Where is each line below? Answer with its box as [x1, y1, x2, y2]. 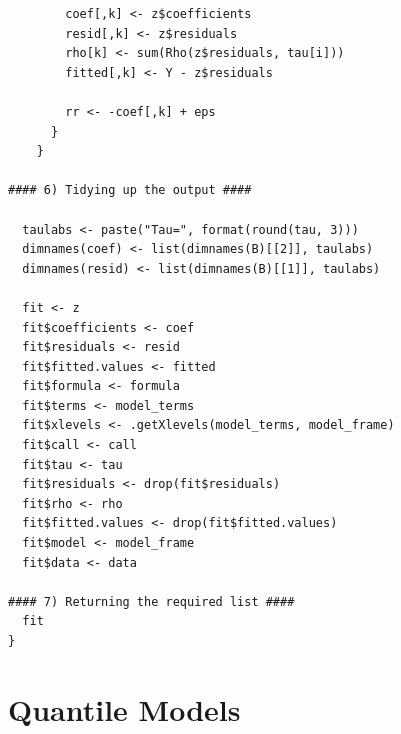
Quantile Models [8, 688, 241, 729]
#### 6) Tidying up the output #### [8, 183, 252, 198]
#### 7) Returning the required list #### [8, 594, 295, 609]
